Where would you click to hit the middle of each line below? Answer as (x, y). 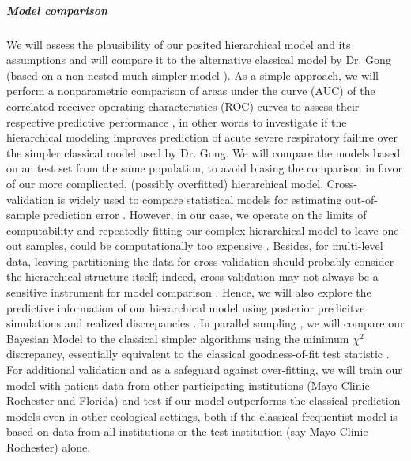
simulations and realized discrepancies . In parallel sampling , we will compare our (205, 323)
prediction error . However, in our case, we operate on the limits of (205, 215)
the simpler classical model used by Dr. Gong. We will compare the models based (204, 152)
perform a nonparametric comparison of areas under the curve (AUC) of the (191, 91)
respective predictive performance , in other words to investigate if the (177, 121)
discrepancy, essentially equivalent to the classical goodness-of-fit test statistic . (198, 354)
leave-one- (379, 230)
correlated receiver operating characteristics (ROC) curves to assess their (183, 106)
